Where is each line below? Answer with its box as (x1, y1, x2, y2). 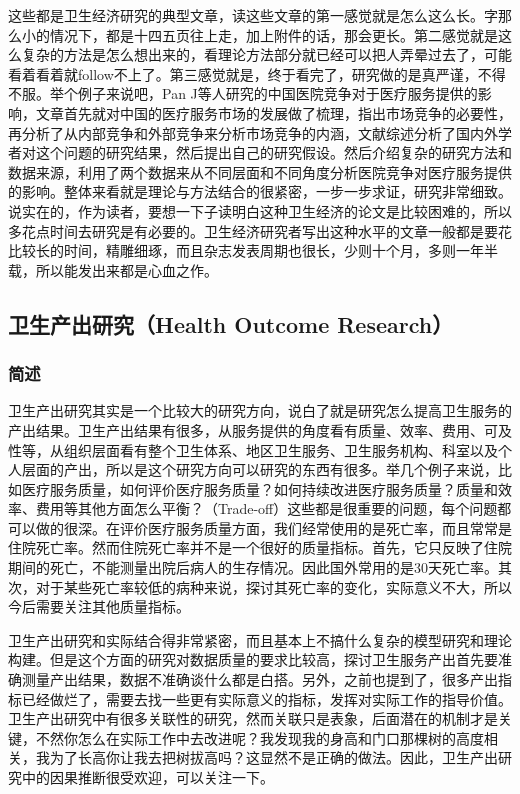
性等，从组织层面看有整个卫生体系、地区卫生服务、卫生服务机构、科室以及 (8, 439, 498, 460)
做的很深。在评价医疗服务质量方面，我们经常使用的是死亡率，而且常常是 (35, 517, 512, 538)
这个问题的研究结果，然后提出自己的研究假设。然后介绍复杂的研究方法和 (35, 142, 512, 163)
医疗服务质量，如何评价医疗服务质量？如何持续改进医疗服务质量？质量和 (21, 478, 498, 499)
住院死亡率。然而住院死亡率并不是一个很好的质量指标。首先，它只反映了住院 (8, 537, 512, 558)
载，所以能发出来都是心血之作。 (8, 259, 218, 280)
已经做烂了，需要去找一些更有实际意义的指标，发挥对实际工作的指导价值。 (21, 688, 512, 709)
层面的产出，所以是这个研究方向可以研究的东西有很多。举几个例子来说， (21, 459, 498, 480)
